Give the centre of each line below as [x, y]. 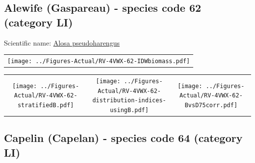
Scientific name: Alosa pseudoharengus [62, 42]
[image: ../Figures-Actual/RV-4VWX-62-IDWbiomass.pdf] [99, 61]
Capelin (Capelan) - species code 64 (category [123, 138]
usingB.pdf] [129, 110]
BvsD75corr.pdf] [211, 105]
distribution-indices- [129, 101]
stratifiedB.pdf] [46, 105]
